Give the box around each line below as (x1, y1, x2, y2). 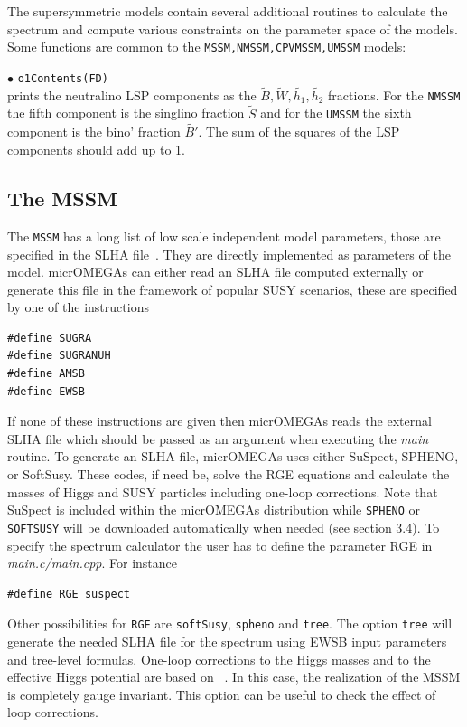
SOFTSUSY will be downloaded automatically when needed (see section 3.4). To (7, 517, 440, 536)
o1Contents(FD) (17, 71, 108, 85)
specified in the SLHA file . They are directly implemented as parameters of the (7, 244, 451, 263)
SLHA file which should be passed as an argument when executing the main (7, 429, 429, 448)
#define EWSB (7, 384, 85, 398)
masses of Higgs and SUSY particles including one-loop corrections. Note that (7, 482, 438, 501)
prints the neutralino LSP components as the (7, 85, 257, 104)
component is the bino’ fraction (7, 122, 181, 141)
